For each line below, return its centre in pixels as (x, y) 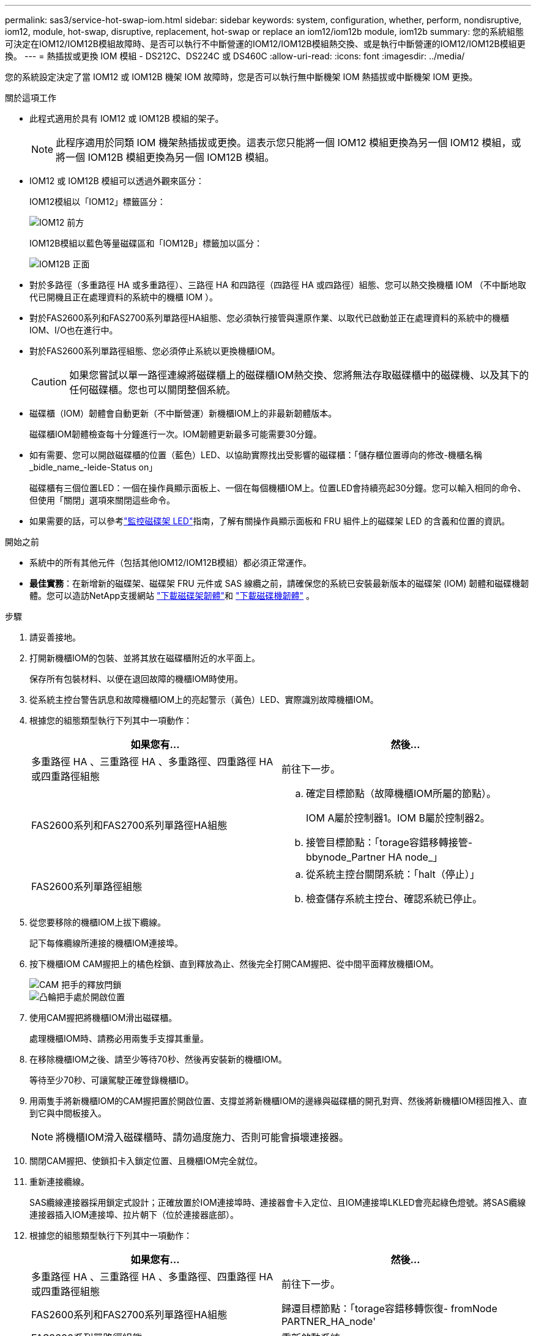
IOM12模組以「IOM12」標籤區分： (98, 202)
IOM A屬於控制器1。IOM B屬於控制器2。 (398, 818)
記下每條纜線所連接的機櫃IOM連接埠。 (106, 943)
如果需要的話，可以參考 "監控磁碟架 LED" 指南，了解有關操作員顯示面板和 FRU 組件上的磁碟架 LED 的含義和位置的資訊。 (270, 521)
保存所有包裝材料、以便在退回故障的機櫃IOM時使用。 (136, 679)
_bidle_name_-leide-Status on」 (94, 467)
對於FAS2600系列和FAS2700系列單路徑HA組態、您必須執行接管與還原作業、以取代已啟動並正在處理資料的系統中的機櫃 (270, 318)
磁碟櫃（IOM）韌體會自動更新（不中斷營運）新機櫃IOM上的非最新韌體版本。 (183, 413)
